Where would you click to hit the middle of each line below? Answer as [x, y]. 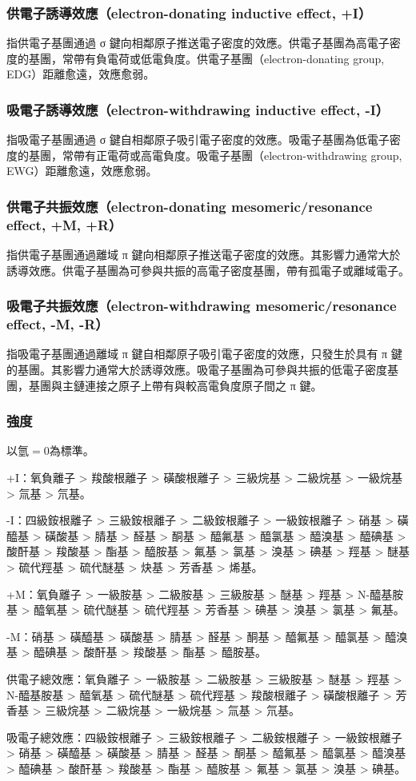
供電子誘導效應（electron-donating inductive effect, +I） [189, 12]
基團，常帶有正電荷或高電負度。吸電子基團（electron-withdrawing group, [215, 155]
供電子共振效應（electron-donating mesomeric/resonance [190, 206]
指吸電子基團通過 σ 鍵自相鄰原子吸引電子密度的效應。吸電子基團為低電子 [198, 139]
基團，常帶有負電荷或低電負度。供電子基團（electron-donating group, [206, 58]
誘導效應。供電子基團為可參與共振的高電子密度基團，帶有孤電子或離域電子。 [208, 270]
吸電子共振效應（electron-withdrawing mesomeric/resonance [202, 306]
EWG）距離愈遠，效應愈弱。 [82, 171]
